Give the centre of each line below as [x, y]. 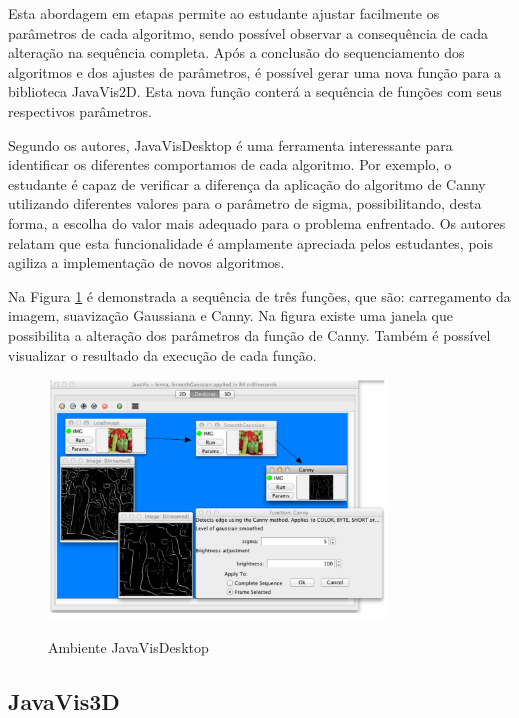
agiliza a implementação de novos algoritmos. [146, 262]
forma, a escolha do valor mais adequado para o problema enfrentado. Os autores [257, 222]
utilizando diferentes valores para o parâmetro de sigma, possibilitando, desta [245, 203]
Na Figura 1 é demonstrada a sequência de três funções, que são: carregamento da [259, 295]
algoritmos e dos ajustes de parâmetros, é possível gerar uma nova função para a [255, 71]
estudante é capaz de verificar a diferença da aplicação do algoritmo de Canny [247, 183]
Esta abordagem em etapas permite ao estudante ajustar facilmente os [224, 13]
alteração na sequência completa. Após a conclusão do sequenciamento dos [236, 52]
